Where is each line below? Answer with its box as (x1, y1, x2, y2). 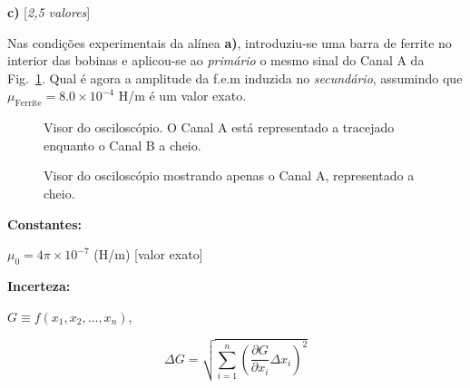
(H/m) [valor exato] (93, 245, 203, 264)
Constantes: (7, 214, 83, 233)
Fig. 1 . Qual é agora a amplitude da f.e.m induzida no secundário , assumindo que (7, 68, 463, 87)
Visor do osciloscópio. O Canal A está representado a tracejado (44, 118, 395, 137)
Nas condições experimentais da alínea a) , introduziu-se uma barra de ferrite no (7, 33, 452, 52)
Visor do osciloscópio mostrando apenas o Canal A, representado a (44, 166, 415, 185)
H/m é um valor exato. (118, 86, 247, 105)
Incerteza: (7, 276, 71, 295)
